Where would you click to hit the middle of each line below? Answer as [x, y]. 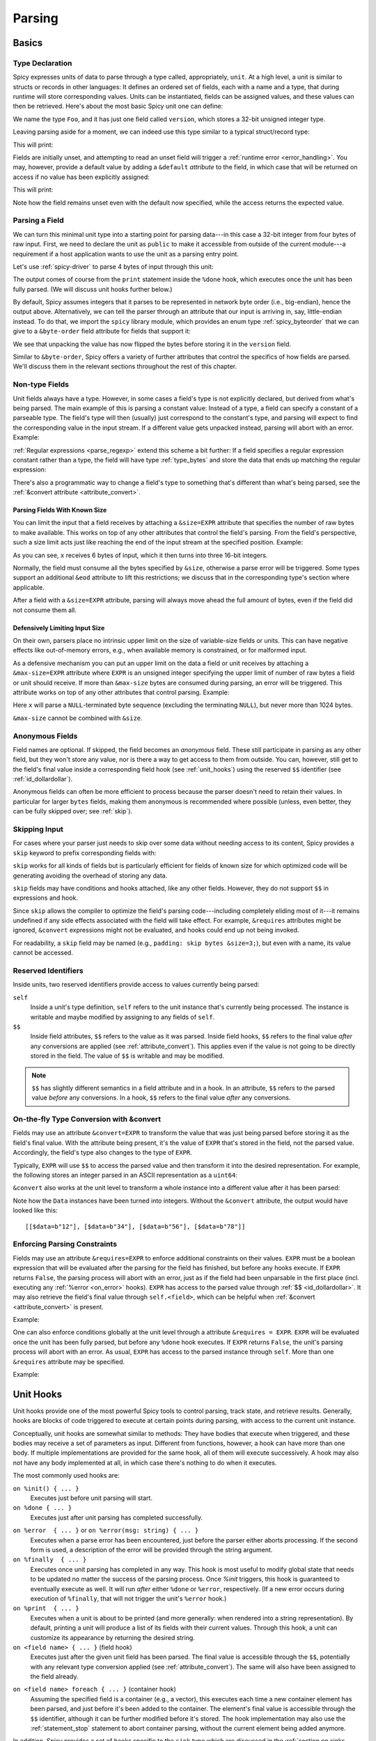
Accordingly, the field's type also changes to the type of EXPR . [103, 1153]
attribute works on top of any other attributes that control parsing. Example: [121, 692]
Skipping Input [38, 829]
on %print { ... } [46, 1608]
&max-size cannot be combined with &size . [78, 718]
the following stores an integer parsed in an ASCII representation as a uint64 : [125, 1175]
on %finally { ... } [50, 1560]
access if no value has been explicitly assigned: [81, 177]
